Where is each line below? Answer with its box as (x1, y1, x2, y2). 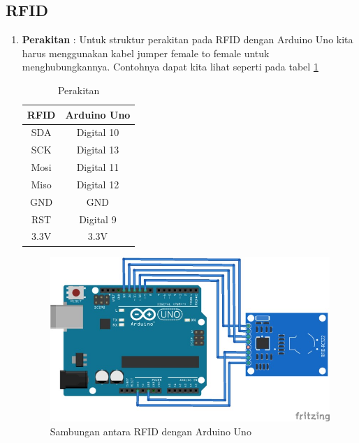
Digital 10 (76, 125, 119, 140)
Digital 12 (76, 177, 119, 191)
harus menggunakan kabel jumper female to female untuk (22, 45, 270, 60)
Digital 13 (76, 142, 119, 157)
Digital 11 (76, 160, 119, 174)
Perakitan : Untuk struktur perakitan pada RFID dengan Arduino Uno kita (22, 32, 353, 47)
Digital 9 (79, 211, 117, 226)
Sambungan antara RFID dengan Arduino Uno (50, 423, 251, 438)
